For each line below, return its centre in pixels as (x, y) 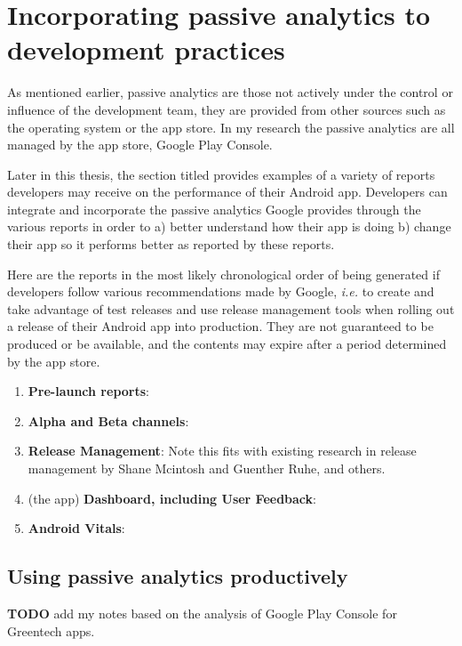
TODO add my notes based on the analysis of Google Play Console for (202, 613)
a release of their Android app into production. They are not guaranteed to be (220, 326)
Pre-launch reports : (88, 391)
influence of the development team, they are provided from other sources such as (227, 109)
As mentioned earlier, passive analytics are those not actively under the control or (230, 92)
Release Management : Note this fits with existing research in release (222, 451)
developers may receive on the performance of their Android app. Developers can (227, 192)
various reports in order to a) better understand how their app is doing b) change (229, 226)
